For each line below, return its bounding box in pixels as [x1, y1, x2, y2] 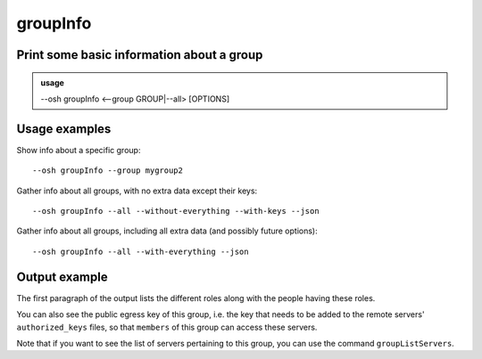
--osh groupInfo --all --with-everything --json [32, 246, 249, 257]
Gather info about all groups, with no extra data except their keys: [16, 185, 258, 196]
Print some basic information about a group [16, 47, 263, 62]
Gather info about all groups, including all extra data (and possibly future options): [16, 225, 319, 236]
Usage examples [16, 121, 112, 136]
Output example [16, 269, 108, 284]
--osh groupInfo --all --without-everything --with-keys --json [32, 206, 320, 216]
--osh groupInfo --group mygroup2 [32, 166, 183, 175]
